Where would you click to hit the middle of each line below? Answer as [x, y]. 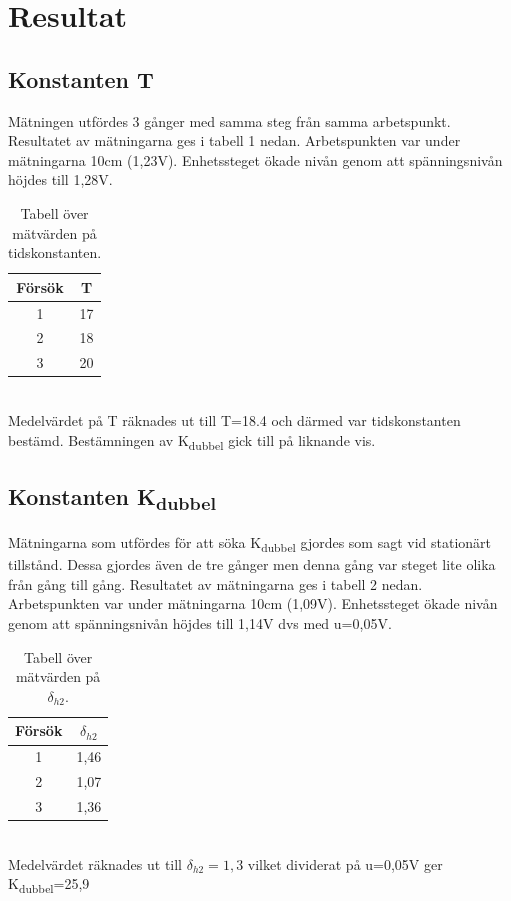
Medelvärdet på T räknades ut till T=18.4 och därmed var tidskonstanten [234, 419]
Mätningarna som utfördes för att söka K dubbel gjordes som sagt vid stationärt [250, 543]
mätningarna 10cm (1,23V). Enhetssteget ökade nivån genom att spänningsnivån [255, 159]
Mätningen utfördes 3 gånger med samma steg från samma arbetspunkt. [229, 120]
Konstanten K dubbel [112, 498]
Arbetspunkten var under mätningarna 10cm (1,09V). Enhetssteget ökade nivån [253, 603]
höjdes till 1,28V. [60, 179]
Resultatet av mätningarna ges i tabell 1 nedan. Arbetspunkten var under [234, 140]
